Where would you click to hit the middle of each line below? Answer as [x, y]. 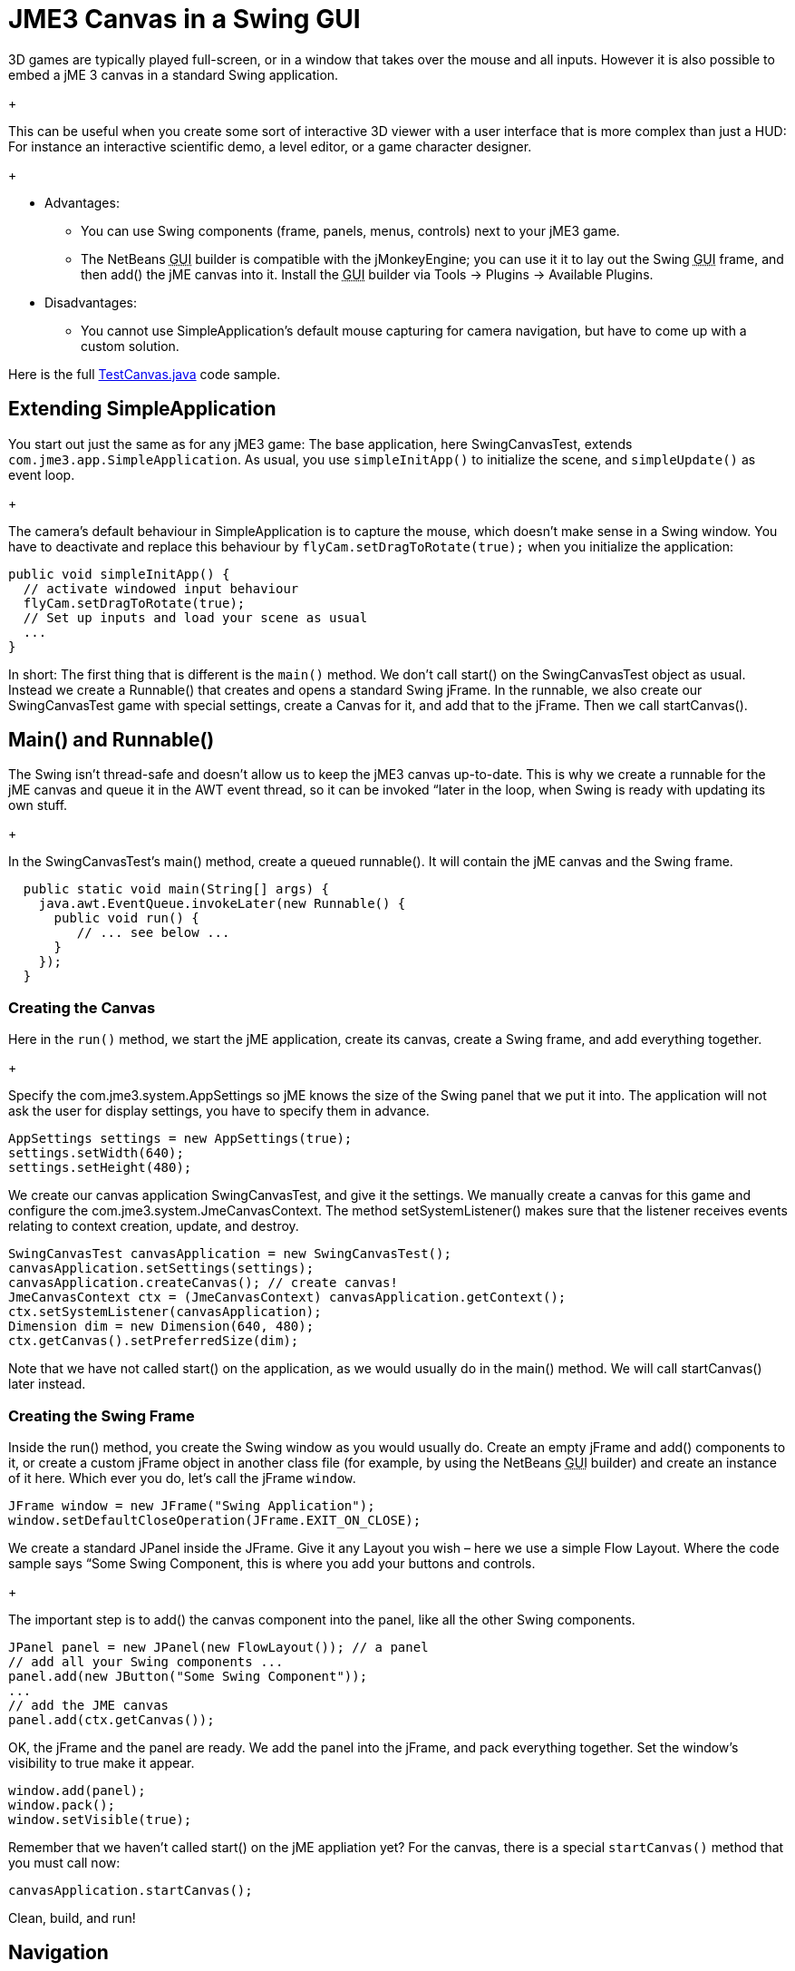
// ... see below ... [153, 933]
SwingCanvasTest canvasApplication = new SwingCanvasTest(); [230, 1254]
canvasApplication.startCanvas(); [131, 1890]
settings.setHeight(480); [100, 1168]
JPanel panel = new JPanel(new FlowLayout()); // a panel [218, 1647]
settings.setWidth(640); [96, 1153]
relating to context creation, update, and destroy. [154, 1226]
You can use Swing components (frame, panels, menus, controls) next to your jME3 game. [350, 230]
